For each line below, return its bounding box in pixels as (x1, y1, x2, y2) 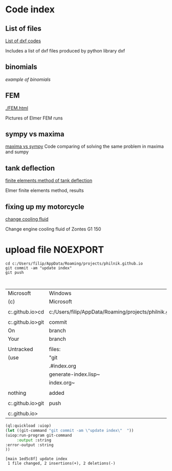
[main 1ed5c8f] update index (5, 457, 68, 462)
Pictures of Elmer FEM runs (5, 115, 63, 121)
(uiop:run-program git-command (5, 432, 72, 438)
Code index (5, 4, 55, 15)
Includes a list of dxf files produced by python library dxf (5, 48, 125, 54)
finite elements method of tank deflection (5, 178, 93, 184)
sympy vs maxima (5, 130, 64, 138)
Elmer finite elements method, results (5, 187, 84, 194)
